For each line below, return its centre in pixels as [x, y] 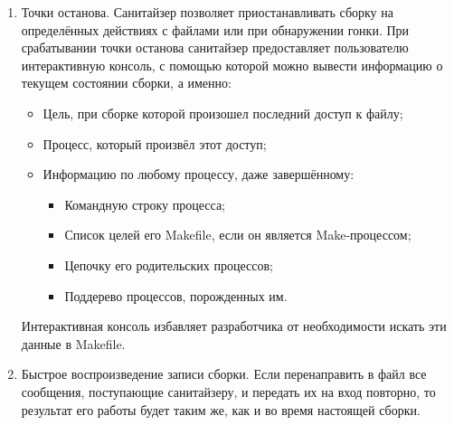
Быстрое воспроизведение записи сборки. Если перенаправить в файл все [224, 374]
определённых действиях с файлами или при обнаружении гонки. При [215, 29]
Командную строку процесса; [145, 204]
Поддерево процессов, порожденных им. [176, 295]
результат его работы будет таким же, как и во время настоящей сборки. [221, 409]
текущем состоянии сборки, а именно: [126, 83]
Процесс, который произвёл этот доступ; [155, 143]
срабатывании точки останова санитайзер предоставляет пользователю [215, 47]
